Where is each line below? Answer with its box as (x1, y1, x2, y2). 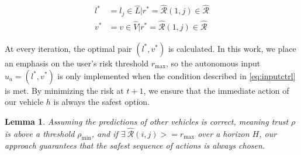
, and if (91, 127, 118, 139)
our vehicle (5, 96, 44, 108)
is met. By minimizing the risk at (5, 84, 124, 96)
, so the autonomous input (165, 57, 261, 69)
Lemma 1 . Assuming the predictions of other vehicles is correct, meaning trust (5, 115, 289, 127)
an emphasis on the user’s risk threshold (5, 57, 148, 69)
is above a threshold (5, 127, 75, 139)
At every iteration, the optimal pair (5, 42, 132, 54)
